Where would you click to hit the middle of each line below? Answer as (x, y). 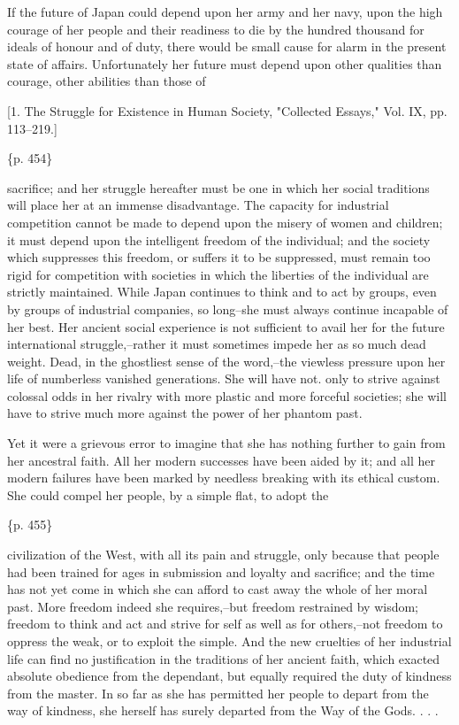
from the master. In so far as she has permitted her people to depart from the (218, 693)
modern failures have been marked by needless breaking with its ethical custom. (224, 478)
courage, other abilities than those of (107, 81)
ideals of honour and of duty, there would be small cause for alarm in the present (227, 46)
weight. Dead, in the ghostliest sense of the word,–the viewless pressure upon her (226, 361)
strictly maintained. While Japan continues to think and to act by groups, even (222, 292)
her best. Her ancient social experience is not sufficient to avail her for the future (226, 326)
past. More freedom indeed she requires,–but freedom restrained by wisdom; (213, 606)
